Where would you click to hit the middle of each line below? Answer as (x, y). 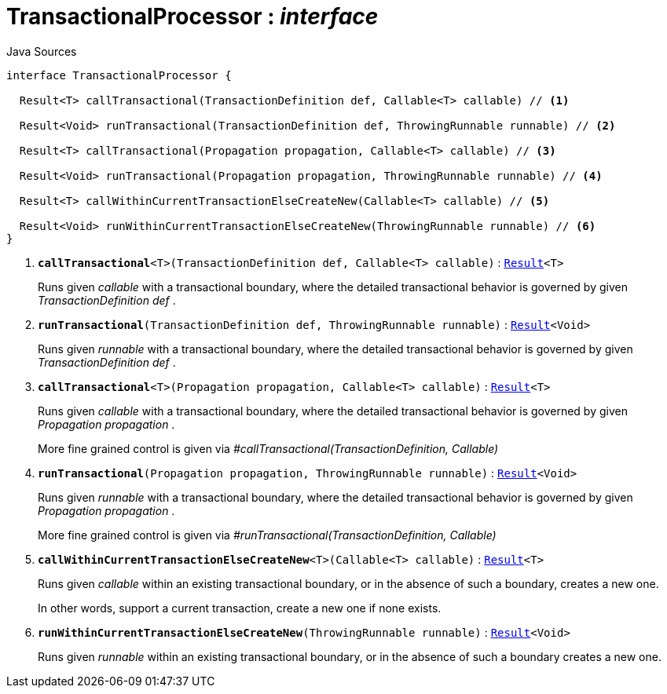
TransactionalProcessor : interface (192, 16)
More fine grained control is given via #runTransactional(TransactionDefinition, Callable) (267, 535)
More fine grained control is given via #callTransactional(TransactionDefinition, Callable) (268, 448)
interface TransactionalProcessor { (119, 75)
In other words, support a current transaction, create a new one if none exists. (240, 608)
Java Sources (42, 51)
